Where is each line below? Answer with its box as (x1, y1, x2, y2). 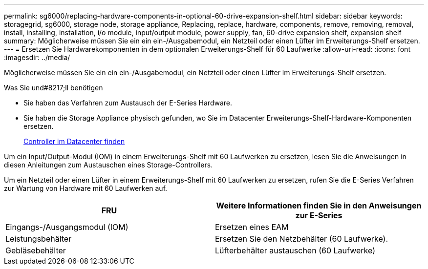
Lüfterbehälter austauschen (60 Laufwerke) (215, 246, 375, 255)
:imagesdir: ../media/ (4, 53, 70, 62)
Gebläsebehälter (5, 246, 66, 255)
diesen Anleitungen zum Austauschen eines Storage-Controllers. (4, 161, 213, 169)
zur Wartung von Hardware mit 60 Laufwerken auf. (4, 184, 168, 192)
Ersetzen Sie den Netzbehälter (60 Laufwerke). (215, 234, 388, 244)
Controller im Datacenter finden (23, 137, 125, 145)
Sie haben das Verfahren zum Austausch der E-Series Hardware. (23, 99, 233, 107)
